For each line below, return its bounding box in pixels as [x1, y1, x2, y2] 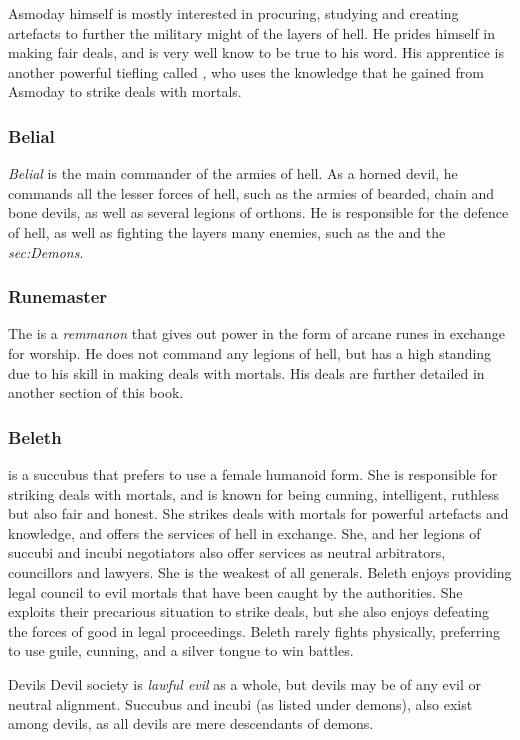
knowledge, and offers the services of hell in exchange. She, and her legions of [8, 522, 481, 543]
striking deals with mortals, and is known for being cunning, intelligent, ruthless [8, 483, 500, 504]
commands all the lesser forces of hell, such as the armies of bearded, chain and [8, 182, 494, 203]
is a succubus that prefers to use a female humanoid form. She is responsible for [8, 463, 498, 484]
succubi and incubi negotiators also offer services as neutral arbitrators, [8, 542, 446, 563]
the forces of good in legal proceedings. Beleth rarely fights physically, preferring [8, 620, 500, 641]
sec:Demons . [8, 241, 84, 262]
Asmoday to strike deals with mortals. [8, 81, 242, 102]
